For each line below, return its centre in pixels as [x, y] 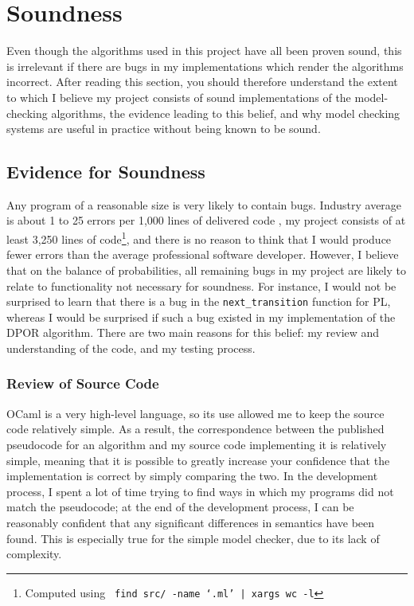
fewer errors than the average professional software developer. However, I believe [203, 254]
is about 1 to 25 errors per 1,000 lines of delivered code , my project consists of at [206, 220]
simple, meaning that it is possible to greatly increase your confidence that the [198, 460]
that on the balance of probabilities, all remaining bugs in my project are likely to [207, 270]
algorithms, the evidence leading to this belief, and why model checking [226, 113]
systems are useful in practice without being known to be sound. [164, 129]
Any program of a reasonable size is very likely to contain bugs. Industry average [204, 204]
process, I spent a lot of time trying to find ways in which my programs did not [200, 491]
